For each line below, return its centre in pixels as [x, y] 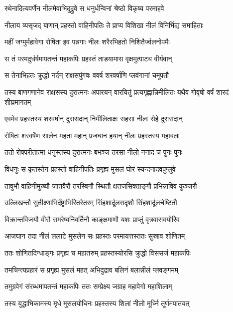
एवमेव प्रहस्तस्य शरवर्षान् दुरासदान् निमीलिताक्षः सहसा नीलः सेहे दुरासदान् [94, 119]
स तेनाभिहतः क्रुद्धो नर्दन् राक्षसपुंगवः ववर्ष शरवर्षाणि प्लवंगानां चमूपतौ [87, 75]
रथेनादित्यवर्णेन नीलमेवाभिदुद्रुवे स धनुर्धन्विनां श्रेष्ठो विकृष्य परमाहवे [84, 8]
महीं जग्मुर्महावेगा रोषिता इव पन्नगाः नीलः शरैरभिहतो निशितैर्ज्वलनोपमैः [87, 42]
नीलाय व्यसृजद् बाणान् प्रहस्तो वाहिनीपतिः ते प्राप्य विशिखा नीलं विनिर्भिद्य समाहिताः [104, 25]
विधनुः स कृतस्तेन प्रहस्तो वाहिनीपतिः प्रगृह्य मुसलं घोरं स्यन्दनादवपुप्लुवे [90, 168]
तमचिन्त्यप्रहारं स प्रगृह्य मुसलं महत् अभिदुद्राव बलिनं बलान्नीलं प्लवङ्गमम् [91, 269]
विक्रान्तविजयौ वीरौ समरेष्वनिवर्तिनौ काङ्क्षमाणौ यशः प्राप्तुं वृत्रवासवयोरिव [92, 219]
